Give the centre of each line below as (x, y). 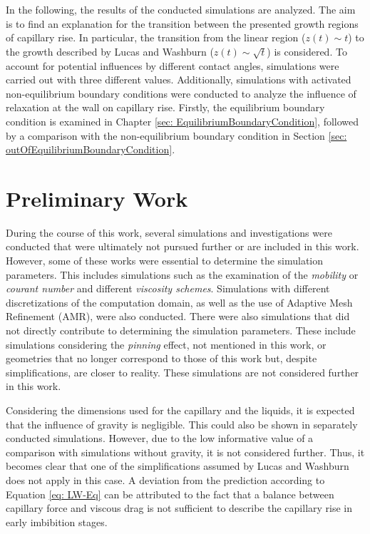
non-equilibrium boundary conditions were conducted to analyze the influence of (181, 93)
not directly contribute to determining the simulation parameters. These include (181, 330)
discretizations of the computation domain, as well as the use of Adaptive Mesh (179, 302)
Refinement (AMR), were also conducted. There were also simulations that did (178, 316)
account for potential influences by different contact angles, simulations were (173, 65)
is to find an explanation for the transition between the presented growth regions (182, 23)
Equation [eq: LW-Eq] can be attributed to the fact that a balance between (170, 494)
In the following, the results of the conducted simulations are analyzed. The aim (181, 9)
